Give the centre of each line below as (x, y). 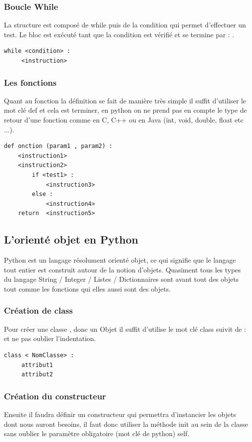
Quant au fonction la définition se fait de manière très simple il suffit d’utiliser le (125, 100)
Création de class (38, 310)
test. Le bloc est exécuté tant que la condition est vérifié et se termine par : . (119, 34)
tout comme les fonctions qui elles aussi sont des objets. (87, 288)
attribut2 (37, 375)
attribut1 (37, 365)
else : (43, 194)
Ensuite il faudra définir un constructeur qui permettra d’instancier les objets (120, 414)
